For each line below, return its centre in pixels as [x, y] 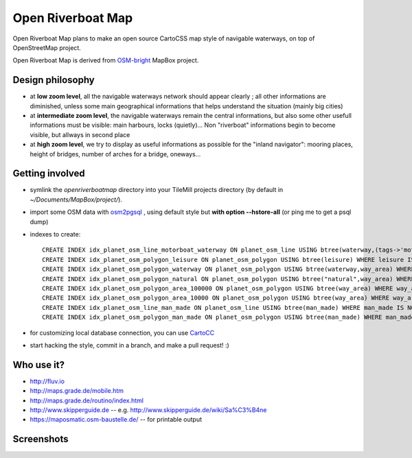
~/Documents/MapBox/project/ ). [76, 200]
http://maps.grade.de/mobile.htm [77, 391]
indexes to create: [55, 234]
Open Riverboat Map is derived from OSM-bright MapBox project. [106, 60]
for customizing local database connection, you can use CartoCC [122, 333]
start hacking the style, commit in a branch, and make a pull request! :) [129, 345]
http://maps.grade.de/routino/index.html [87, 400]
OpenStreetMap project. [47, 47]
